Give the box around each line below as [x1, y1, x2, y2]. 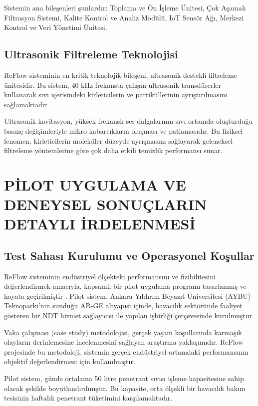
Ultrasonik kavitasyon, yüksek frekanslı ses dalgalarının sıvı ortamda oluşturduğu [4, 116, 253, 126]
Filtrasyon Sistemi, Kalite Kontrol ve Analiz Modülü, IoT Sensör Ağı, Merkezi [4, 12, 244, 22]
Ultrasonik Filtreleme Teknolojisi [4, 46, 178, 62]
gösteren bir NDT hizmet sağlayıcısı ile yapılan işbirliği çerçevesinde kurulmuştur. [4, 310, 255, 321]
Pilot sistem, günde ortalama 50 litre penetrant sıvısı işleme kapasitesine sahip [4, 373, 244, 384]
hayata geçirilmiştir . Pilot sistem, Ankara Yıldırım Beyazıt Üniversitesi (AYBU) [4, 290, 251, 301]
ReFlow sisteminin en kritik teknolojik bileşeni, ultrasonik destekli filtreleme [4, 69, 237, 80]
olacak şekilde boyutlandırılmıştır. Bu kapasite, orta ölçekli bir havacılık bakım [4, 383, 246, 393]
